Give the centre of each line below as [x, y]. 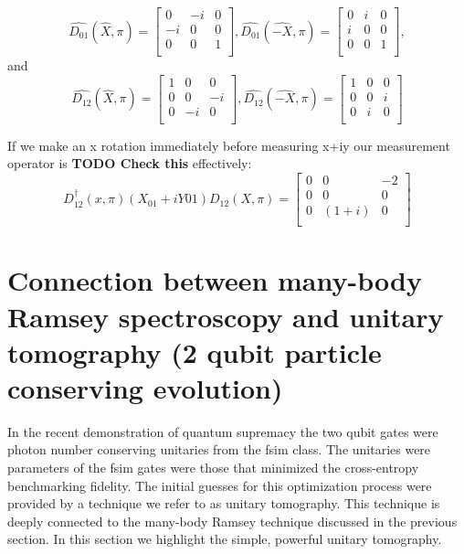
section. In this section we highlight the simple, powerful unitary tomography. [225, 539]
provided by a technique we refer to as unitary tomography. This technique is [224, 503]
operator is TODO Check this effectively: [130, 163]
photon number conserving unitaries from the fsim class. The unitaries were [219, 449]
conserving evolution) [145, 387]
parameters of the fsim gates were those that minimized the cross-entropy [213, 468]
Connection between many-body [215, 280]
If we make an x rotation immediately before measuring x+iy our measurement [229, 145]
